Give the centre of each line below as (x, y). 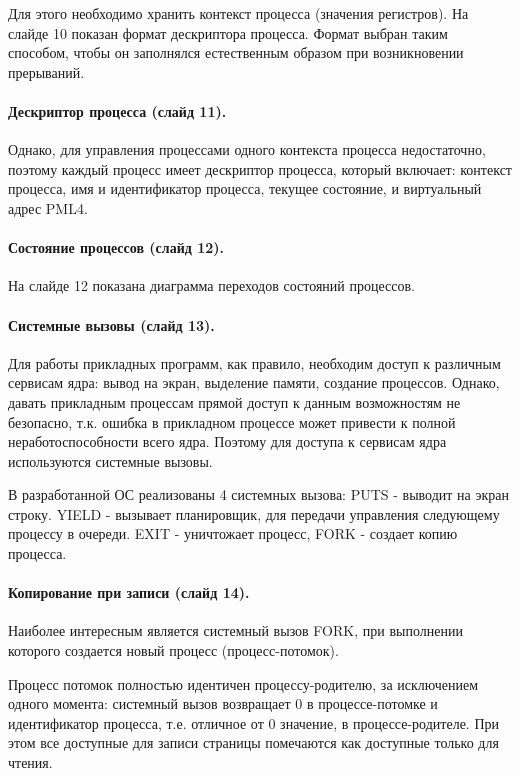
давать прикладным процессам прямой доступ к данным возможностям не (234, 401)
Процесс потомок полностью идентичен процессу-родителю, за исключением (243, 683)
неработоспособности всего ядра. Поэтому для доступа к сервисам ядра (227, 441)
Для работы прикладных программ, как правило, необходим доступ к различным (254, 362)
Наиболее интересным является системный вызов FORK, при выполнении (235, 630)
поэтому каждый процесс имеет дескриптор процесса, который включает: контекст (260, 168)
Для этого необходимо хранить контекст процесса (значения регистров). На (238, 13)
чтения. (30, 762)
